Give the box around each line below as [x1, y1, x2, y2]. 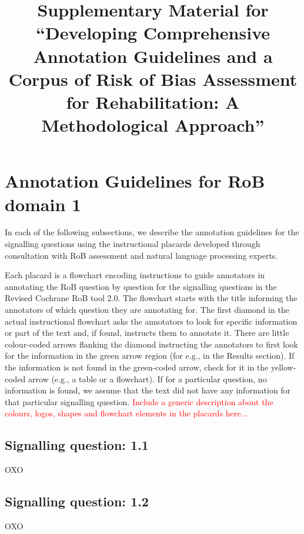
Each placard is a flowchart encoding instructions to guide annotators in [5, 269, 265, 281]
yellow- [270, 361, 296, 373]
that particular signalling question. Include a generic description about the [5, 395, 273, 408]
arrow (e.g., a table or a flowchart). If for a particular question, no [28, 372, 267, 385]
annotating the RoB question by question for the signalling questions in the [5, 280, 277, 292]
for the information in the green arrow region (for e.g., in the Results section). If [5, 349, 295, 362]
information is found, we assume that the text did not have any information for [5, 384, 291, 396]
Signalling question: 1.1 [5, 436, 149, 454]
